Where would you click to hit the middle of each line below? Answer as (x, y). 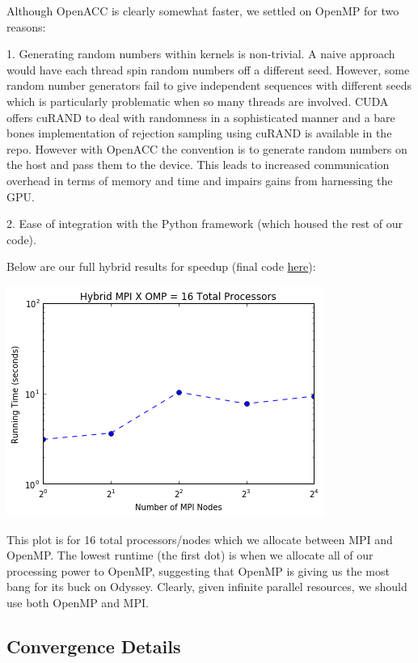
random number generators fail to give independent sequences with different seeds (209, 85)
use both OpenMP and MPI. (78, 602)
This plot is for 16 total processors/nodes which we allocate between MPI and (200, 539)
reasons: (26, 26)
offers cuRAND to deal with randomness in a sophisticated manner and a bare (201, 117)
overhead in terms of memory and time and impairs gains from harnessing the (200, 180)
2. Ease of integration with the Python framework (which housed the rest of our (205, 224)
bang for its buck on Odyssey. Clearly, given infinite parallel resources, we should (207, 587)
